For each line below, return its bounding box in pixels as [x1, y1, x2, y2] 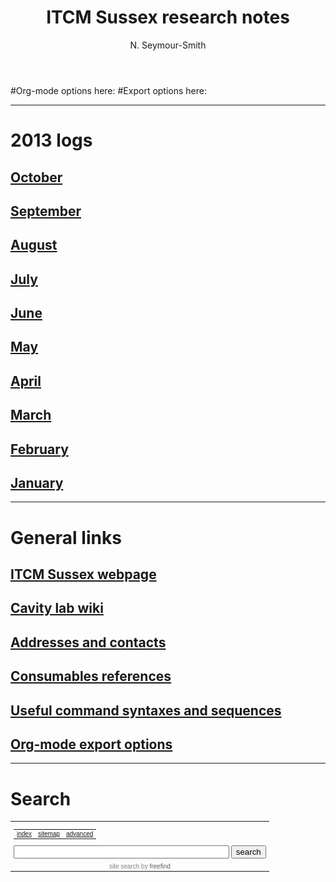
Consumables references [10, 668, 172, 685]
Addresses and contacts [10, 634, 167, 651]
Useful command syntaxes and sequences [10, 702, 282, 719]
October [10, 169, 63, 186]
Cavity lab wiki [10, 600, 104, 617]
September [10, 202, 82, 220]
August [10, 237, 58, 254]
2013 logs [10, 129, 93, 152]
